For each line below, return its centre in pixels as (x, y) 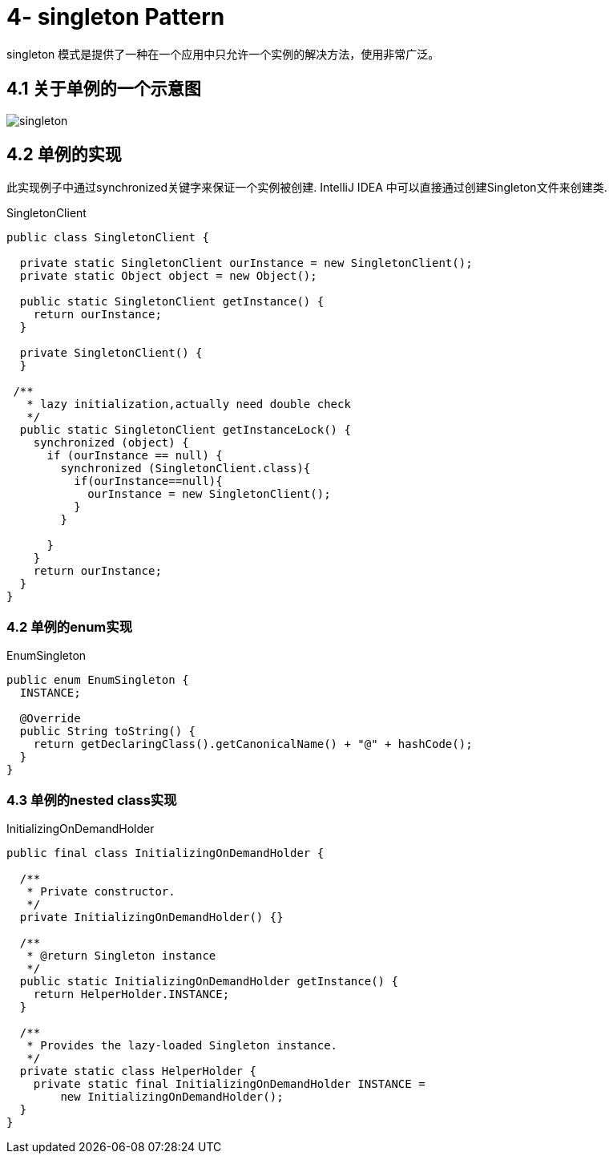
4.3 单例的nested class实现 (92, 800)
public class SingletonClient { (108, 238)
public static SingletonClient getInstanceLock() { (185, 430)
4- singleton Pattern (116, 17)
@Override (50, 719)
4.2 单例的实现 (64, 155)
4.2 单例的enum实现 (69, 626)
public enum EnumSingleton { (98, 680)
